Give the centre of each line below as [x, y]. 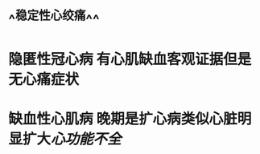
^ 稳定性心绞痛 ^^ [54, 18]
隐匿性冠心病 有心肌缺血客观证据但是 [130, 59]
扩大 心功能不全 [72, 139]
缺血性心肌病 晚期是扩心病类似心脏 [123, 119]
